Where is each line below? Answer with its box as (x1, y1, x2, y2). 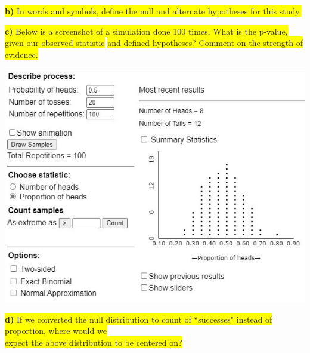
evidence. (5, 48, 38, 60)
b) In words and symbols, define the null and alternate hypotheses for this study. (5, 5, 302, 17)
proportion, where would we (5, 324, 107, 337)
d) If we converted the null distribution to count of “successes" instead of (5, 312, 272, 325)
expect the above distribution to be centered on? (5, 336, 182, 348)
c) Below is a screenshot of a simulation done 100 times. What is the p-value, (5, 24, 288, 37)
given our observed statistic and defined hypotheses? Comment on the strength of (5, 36, 303, 49)
